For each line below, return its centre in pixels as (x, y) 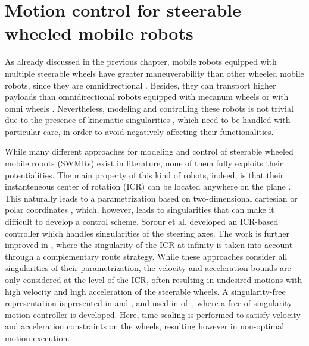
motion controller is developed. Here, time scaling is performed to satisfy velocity (153, 314)
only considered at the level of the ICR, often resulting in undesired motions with (154, 279)
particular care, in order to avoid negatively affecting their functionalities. (139, 131)
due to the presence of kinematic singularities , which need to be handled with (148, 120)
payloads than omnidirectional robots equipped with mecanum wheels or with (147, 97)
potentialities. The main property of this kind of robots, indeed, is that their (144, 174)
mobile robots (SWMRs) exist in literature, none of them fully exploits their (144, 163)
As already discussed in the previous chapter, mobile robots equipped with (141, 62)
